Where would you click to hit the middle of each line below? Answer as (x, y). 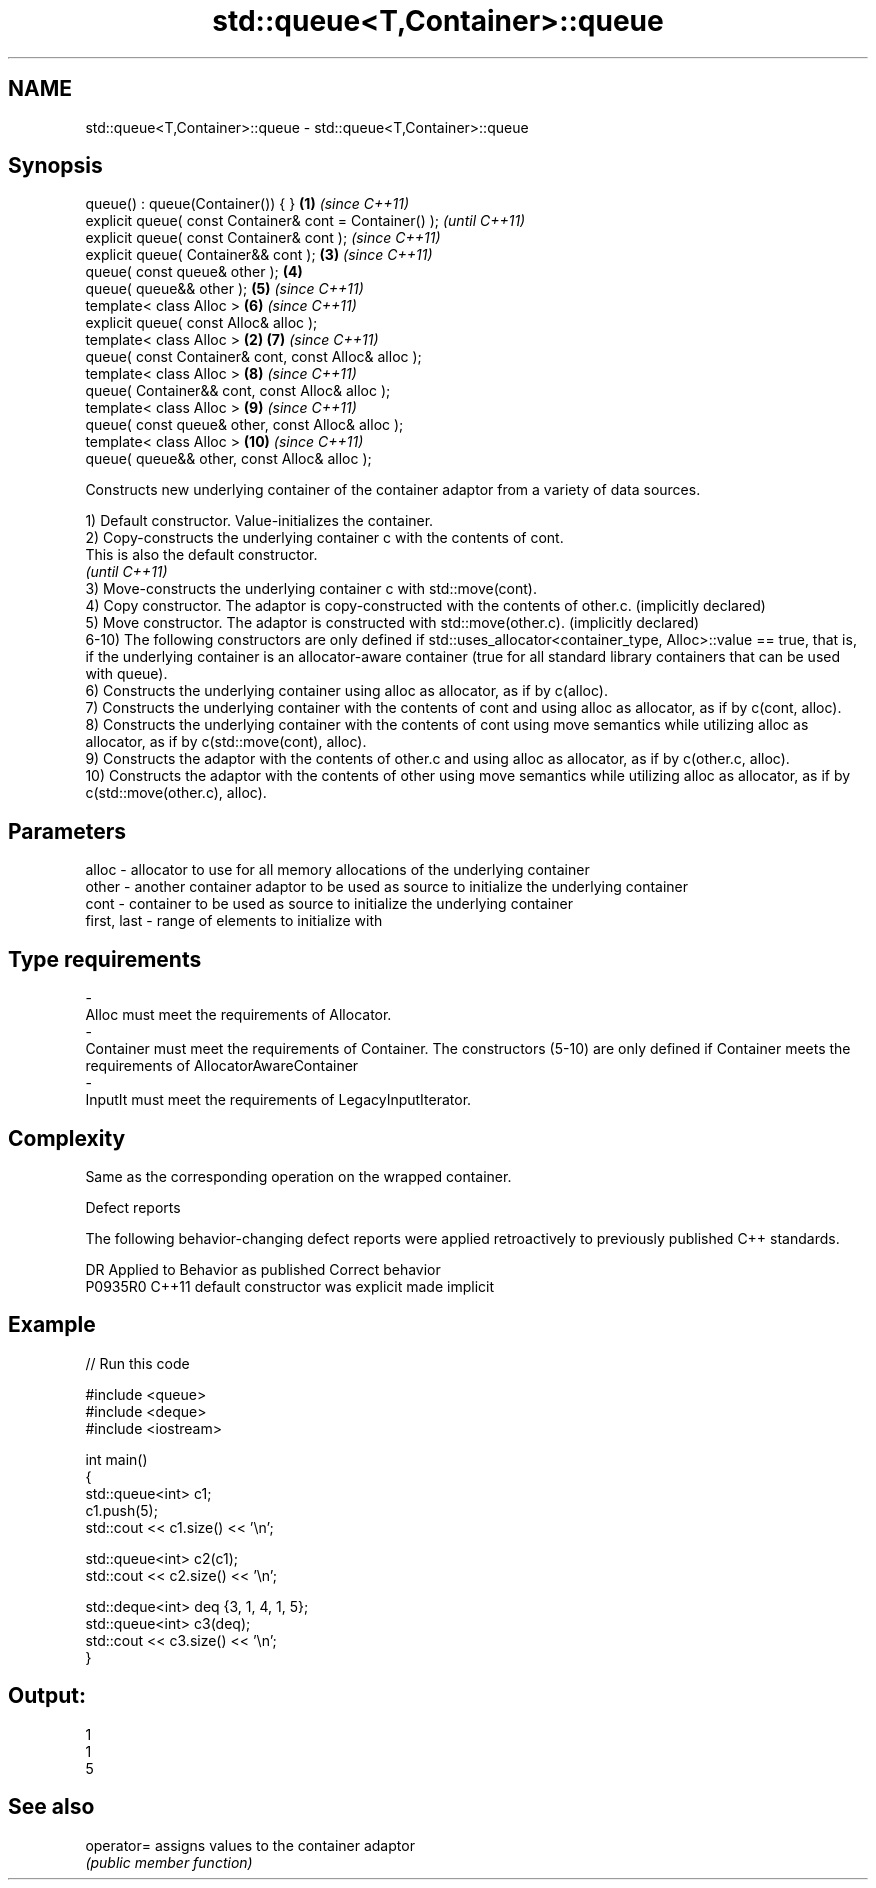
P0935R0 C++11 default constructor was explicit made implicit (290, 1286)
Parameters (67, 831)
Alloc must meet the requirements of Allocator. (238, 1015)
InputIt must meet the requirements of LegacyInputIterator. (278, 1100)
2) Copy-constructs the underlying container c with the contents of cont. (324, 538)
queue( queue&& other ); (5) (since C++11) (224, 289)
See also (51, 1807)
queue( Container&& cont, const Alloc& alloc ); (238, 391)
